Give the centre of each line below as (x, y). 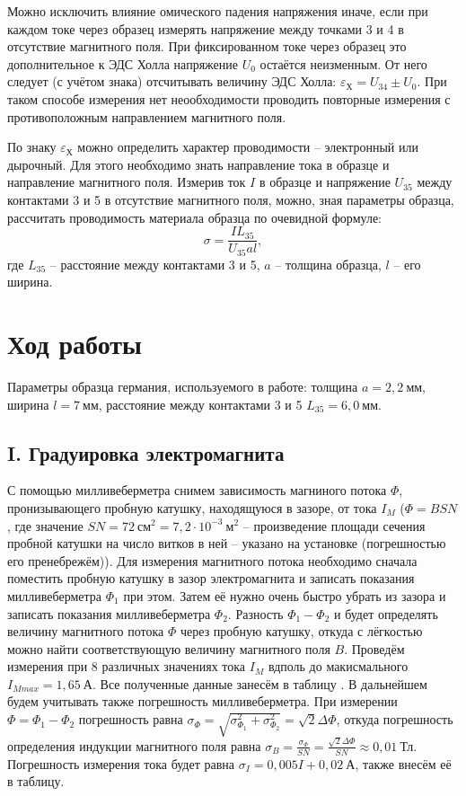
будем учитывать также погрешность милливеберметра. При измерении (202, 701)
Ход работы (75, 344)
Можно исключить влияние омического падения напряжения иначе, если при (218, 11)
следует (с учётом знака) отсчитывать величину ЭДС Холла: (172, 81)
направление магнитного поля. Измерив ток (127, 182)
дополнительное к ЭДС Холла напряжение (123, 63)
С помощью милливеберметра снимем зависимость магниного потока (197, 490)
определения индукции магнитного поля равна (134, 745)
